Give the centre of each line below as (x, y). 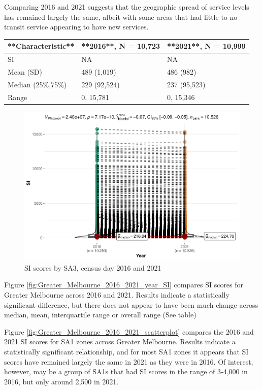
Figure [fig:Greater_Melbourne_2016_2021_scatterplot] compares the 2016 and (129, 331)
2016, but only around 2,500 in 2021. (61, 381)
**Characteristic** (41, 46)
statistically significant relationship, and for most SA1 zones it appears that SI (126, 352)
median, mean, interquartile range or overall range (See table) (100, 315)
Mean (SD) (25, 71)
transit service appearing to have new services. (76, 27)
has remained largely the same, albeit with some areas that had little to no (121, 17)
